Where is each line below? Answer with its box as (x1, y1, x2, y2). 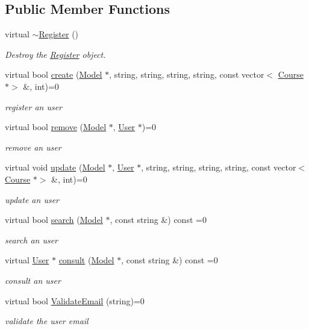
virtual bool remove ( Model (5, 121, 107, 133)
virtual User (5, 254, 49, 266)
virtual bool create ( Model (5, 68, 102, 81)
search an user (5, 233, 58, 246)
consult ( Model (58, 254, 114, 266)
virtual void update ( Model (5, 161, 105, 174)
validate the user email (5, 315, 89, 327)
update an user (5, 193, 59, 205)
